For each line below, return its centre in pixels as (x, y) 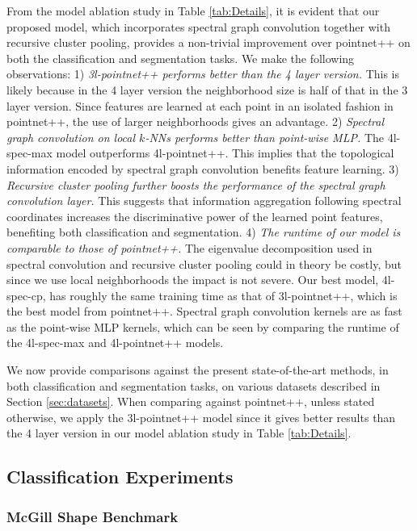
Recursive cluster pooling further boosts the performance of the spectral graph (196, 184)
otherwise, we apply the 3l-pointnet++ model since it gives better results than (201, 417)
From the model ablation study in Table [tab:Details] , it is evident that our (193, 10)
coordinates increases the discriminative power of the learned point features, (195, 216)
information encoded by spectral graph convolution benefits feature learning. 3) (203, 168)
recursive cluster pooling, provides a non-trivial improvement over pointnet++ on (208, 42)
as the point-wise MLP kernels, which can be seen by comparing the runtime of (203, 326)
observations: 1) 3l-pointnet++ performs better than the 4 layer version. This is (203, 74)
